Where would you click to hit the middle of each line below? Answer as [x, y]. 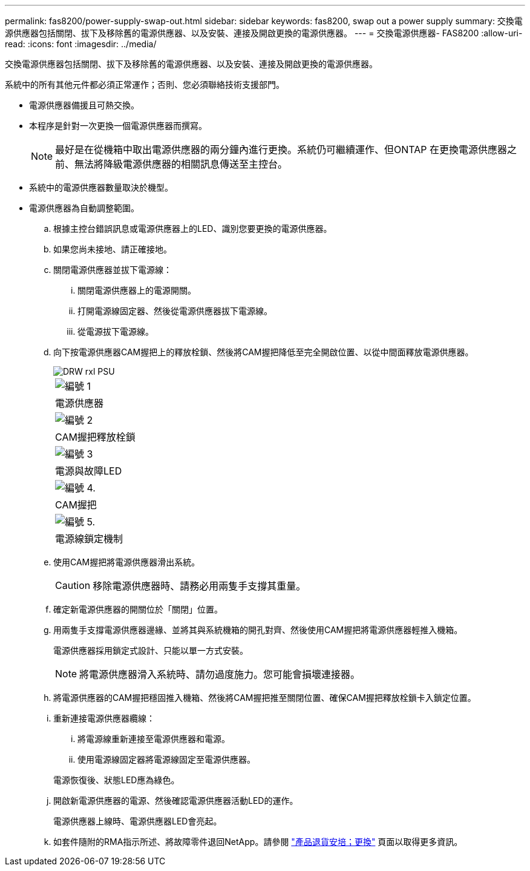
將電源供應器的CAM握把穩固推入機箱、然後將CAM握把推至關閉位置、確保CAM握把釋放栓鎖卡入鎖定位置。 [265, 698]
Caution [73, 585]
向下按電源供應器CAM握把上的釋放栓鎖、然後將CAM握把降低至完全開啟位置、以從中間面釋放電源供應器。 [263, 352]
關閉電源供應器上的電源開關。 [137, 290]
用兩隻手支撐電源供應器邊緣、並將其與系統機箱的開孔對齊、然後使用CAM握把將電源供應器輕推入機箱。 [258, 630]
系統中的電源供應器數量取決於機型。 [101, 187]
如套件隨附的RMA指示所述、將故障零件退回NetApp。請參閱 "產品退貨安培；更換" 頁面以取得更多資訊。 [258, 842]
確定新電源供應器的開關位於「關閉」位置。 [138, 609]
